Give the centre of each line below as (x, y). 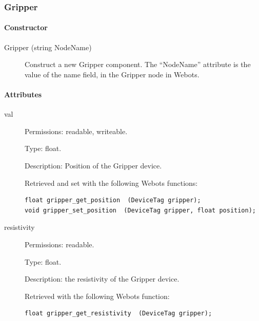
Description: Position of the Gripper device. (93, 165)
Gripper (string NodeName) (48, 47)
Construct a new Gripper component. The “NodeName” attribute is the (138, 64)
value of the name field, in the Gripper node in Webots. (112, 74)
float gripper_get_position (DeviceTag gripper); (113, 200)
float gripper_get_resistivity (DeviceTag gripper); (118, 314)
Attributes (23, 94)
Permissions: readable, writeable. (76, 131)
